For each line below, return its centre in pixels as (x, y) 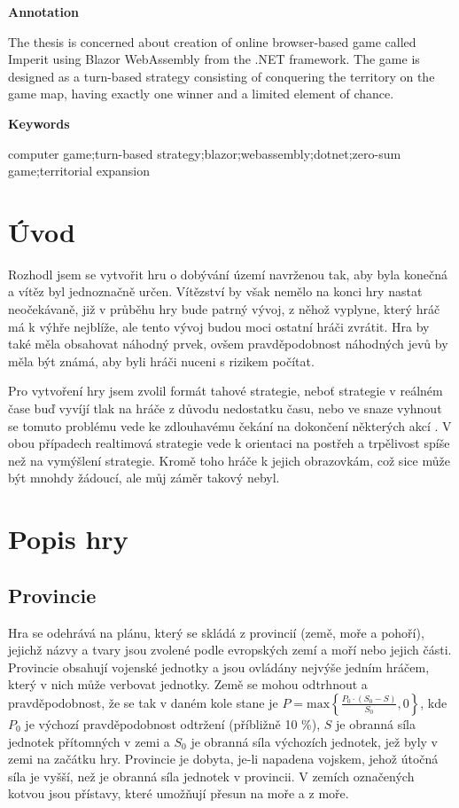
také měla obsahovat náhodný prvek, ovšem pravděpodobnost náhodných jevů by (228, 344)
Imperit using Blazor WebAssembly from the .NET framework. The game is (214, 59)
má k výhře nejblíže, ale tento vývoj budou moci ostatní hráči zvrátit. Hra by (219, 326)
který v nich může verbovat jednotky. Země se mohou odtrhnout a (188, 684)
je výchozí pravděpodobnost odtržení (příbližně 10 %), (173, 723)
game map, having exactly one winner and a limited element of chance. (201, 94)
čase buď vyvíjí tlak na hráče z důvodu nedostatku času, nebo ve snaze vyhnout (225, 408)
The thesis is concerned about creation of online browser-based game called (212, 41)
